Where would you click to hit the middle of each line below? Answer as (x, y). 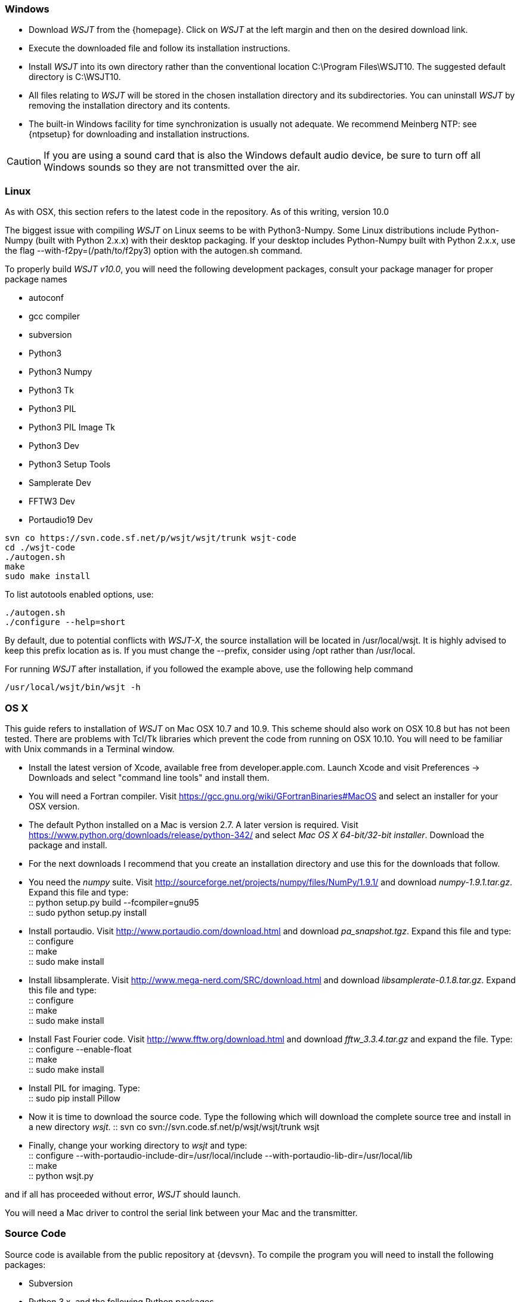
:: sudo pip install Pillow (75, 1098)
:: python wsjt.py (61, 1175)
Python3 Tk (51, 390)
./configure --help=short (65, 622)
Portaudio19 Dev (61, 520)
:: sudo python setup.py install (88, 912)
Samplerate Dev (60, 483)
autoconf (46, 298)
